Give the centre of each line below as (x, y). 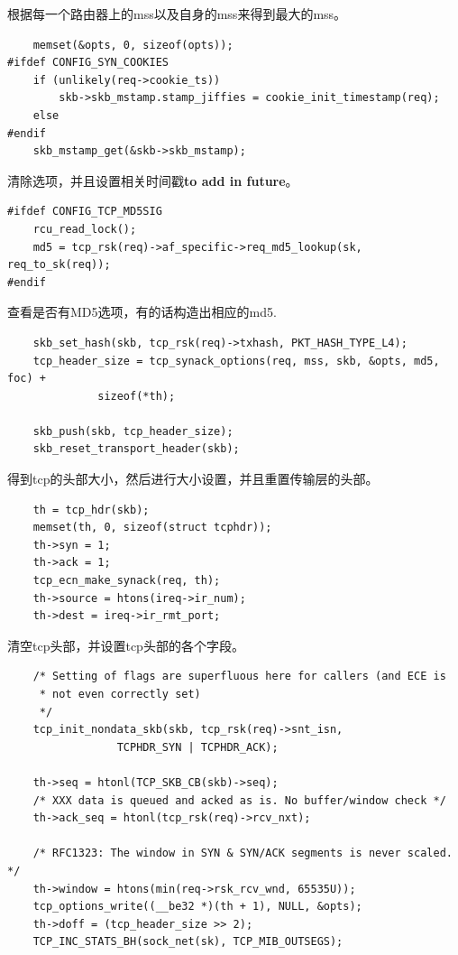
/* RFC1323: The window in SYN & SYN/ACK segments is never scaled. (243, 853)
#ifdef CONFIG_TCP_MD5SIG (85, 212)
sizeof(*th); (137, 396)
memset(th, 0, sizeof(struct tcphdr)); (152, 528)
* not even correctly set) (120, 694)
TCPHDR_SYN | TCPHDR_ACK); (197, 747)
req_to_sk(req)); (59, 265)
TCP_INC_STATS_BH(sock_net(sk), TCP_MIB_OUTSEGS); (188, 942)
